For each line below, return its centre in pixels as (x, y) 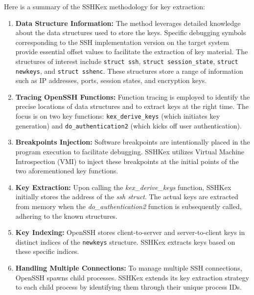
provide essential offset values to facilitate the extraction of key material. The (132, 52)
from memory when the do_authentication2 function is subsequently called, (128, 206)
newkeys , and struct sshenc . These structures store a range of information (129, 71)
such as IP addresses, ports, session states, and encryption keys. (111, 80)
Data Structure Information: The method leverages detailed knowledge (128, 23)
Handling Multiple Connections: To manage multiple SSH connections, (129, 267)
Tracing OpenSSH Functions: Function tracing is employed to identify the (133, 96)
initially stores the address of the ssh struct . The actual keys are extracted (127, 197)
